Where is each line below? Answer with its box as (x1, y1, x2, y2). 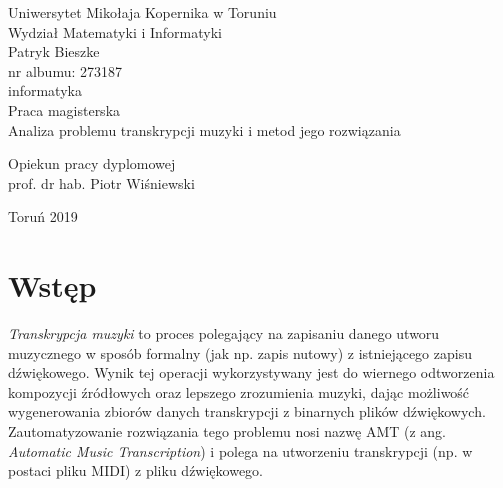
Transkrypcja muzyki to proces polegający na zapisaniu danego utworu (8, 323, 440, 344)
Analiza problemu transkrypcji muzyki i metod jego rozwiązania (8, 119, 401, 140)
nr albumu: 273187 (8, 60, 123, 81)
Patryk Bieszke (8, 41, 100, 62)
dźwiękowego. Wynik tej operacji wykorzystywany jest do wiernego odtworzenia (8, 362, 495, 383)
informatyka (8, 80, 82, 101)
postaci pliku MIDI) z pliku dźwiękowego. (8, 460, 263, 481)
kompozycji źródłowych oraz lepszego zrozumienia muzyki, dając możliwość (8, 381, 470, 402)
